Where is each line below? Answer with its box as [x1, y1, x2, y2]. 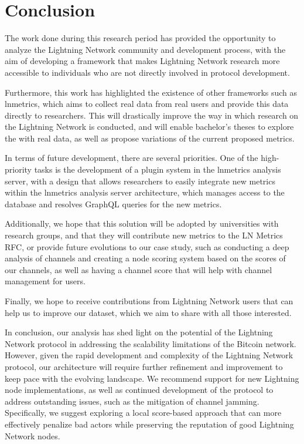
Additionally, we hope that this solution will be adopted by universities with [5, 217, 279, 230]
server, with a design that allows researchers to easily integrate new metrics [5, 174, 275, 187]
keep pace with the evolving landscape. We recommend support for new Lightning [5, 372, 299, 384]
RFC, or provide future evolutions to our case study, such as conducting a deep [5, 240, 289, 253]
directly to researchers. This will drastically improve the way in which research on [5, 109, 299, 121]
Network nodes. [5, 429, 60, 442]
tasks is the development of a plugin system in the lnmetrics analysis [34, 163, 281, 176]
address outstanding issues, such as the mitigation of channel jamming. [5, 395, 259, 407]
